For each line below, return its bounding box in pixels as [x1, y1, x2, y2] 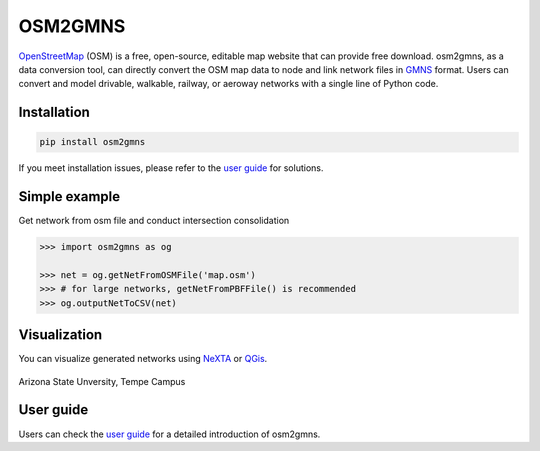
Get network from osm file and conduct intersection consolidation [18, 215, 290, 227]
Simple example [18, 188, 121, 205]
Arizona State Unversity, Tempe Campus [18, 375, 186, 387]
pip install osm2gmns [39, 136, 146, 148]
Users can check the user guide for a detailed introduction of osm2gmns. [18, 428, 321, 440]
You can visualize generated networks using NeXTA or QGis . [18, 353, 268, 365]
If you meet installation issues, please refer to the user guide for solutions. [18, 162, 324, 174]
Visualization [18, 326, 103, 344]
